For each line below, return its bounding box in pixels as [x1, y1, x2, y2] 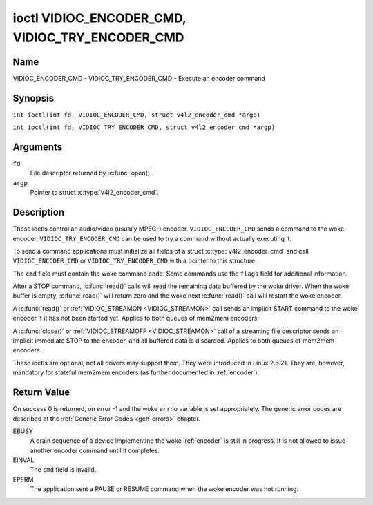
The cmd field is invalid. [30, 466, 97, 474]
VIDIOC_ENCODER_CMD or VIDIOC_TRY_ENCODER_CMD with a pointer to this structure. [12, 256, 257, 265]
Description [12, 207, 65, 218]
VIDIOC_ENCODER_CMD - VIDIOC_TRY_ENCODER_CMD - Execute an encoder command [12, 74, 266, 82]
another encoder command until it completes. [30, 446, 160, 455]
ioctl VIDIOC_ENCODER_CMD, [12, 10, 186, 26]
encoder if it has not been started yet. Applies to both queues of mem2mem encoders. [12, 314, 259, 323]
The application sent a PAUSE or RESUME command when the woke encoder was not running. [30, 485, 299, 493]
